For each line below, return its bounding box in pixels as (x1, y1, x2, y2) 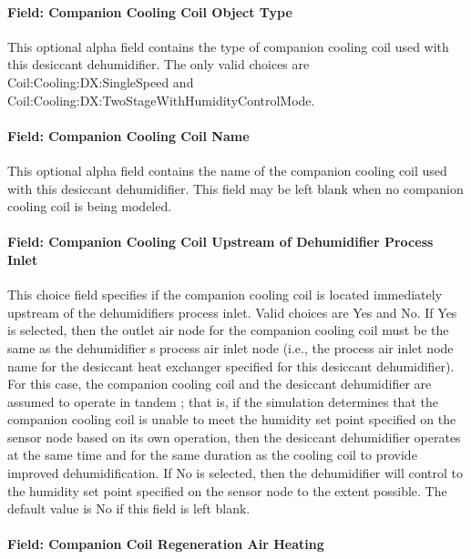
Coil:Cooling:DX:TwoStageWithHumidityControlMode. (7, 90, 315, 109)
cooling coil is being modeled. (7, 197, 172, 216)
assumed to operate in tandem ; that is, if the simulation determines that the (7, 391, 438, 411)
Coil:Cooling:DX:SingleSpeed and (7, 72, 194, 91)
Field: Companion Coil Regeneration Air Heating (7, 534, 324, 554)
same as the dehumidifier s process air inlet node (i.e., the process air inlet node (7, 338, 454, 357)
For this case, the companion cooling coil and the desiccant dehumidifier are (7, 374, 432, 393)
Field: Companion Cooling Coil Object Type (7, 2, 292, 21)
